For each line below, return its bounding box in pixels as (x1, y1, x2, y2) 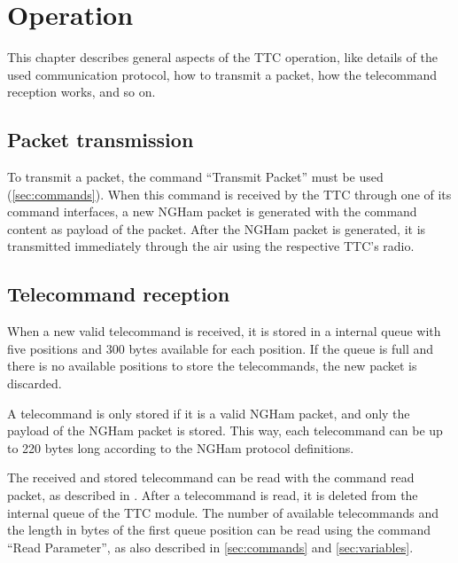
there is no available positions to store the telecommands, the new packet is (7, 356, 417, 375)
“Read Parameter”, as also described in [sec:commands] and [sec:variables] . (7, 537, 414, 556)
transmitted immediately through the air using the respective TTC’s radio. (7, 237, 415, 255)
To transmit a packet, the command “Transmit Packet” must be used (7, 168, 384, 186)
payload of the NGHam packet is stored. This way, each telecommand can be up (7, 421, 443, 440)
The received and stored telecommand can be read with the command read (7, 468, 415, 487)
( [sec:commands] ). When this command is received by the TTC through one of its (7, 184, 452, 203)
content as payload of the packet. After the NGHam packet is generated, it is (7, 219, 426, 238)
